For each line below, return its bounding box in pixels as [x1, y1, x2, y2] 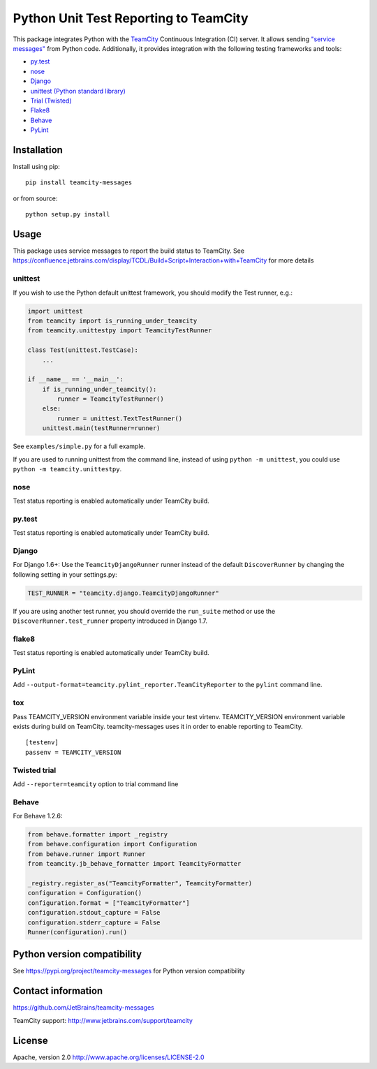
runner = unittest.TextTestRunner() [57, 414, 183, 422]
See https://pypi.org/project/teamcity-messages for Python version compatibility [13, 967, 246, 975]
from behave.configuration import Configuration [27, 840, 198, 848]
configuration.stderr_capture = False [27, 918, 161, 927]
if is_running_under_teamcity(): [42, 385, 157, 393]
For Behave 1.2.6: [13, 812, 63, 820]
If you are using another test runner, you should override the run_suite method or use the [13, 607, 276, 615]
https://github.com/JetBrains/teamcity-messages [13, 1003, 155, 1012]
